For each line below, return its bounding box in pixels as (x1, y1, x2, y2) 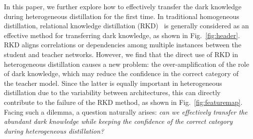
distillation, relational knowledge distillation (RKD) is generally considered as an (4, 20, 249, 31)
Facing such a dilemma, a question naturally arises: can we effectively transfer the (4, 106, 248, 117)
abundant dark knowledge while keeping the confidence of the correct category (4, 116, 233, 126)
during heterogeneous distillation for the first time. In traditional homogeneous (4, 11, 239, 21)
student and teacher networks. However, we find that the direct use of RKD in (4, 49, 238, 59)
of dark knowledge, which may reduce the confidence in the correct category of (4, 68, 239, 79)
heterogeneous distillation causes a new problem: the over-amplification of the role (4, 59, 249, 69)
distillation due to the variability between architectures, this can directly (4, 87, 221, 98)
